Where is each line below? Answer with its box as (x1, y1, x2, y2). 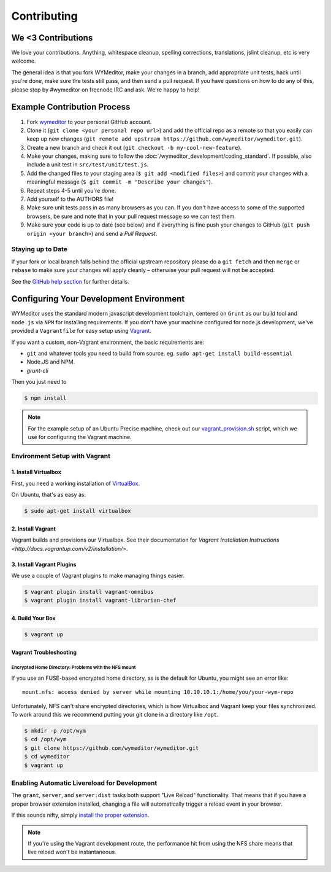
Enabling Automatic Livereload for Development (11, 779, 158, 787)
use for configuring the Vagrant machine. (28, 433, 132, 440)
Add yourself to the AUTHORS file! (26, 195, 114, 203)
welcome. (11, 57, 36, 64)
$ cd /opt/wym (24, 736, 67, 743)
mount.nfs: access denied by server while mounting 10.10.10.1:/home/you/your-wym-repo (22, 688, 294, 696)
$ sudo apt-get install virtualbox (24, 507, 131, 515)
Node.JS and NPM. (26, 358, 75, 365)
